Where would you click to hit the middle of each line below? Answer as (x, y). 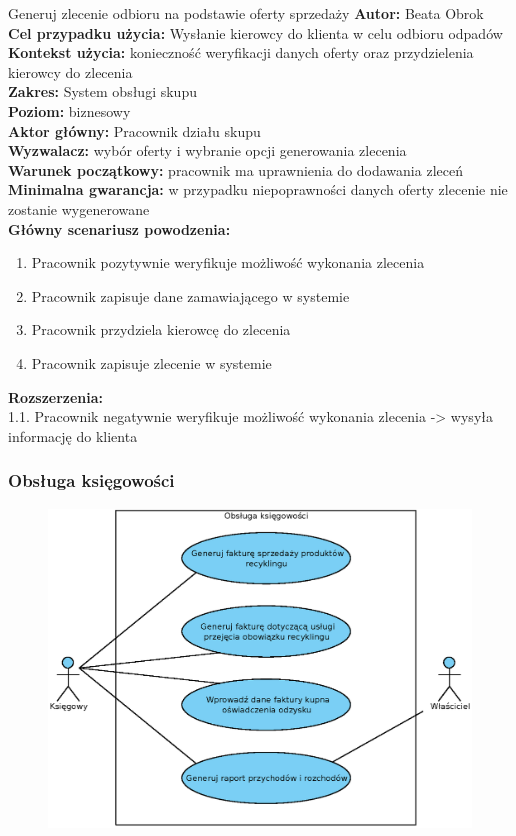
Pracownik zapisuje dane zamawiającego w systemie (190, 295)
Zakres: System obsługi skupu (102, 91)
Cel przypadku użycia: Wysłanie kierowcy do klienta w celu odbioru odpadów (255, 32)
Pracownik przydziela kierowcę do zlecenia (161, 329)
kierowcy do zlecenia (70, 71)
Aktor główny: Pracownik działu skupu (134, 130)
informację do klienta (73, 435)
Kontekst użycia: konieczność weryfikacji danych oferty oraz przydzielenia (241, 52)
